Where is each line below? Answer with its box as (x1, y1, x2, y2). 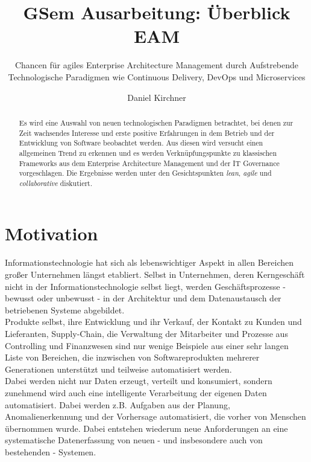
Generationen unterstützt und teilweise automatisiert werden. (5, 362, 232, 375)
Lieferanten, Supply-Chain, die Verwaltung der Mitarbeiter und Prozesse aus (5, 327, 288, 339)
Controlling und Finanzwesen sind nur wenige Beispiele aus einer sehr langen (5, 339, 289, 351)
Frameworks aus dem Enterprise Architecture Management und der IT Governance (19, 158, 280, 168)
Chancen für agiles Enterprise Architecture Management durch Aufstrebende (14, 59, 299, 71)
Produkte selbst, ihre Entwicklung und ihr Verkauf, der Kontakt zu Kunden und (5, 315, 302, 328)
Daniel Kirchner (127, 91, 186, 103)
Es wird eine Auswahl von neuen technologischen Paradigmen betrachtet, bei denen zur (19, 117, 294, 127)
